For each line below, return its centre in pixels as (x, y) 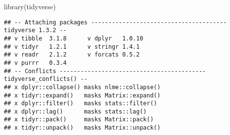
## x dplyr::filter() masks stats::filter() (80, 104)
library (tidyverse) (30, 6)
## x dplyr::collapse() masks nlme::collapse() (82, 87)
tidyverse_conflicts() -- (46, 79)
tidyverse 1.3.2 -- (35, 30)
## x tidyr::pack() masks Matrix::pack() (79, 120)
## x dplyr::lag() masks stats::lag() (75, 111)
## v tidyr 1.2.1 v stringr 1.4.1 (72, 47)
